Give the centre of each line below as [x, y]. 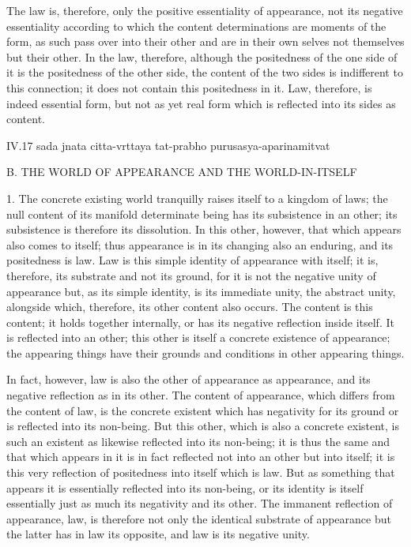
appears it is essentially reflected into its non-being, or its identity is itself [185, 487]
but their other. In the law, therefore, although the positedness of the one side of [202, 56]
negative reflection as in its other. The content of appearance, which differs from [201, 395]
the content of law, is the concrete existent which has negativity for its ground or [203, 410]
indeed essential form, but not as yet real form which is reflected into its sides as [201, 103]
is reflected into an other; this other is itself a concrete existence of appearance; [198, 337]
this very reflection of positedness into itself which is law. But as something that [201, 472]
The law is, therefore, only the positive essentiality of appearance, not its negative [205, 10]
